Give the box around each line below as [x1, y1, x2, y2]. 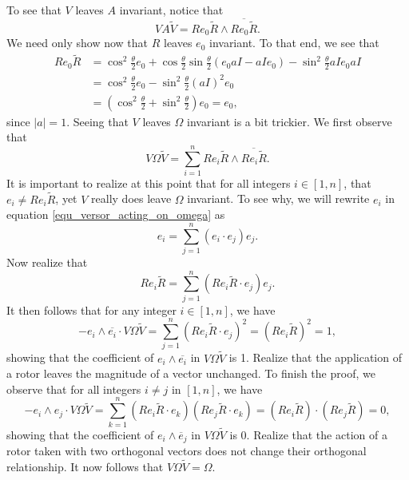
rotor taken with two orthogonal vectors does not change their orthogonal [6, 442, 367, 459]
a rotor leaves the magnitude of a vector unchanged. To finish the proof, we [6, 365, 375, 382]
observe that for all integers [6, 380, 141, 397]
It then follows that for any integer [6, 301, 177, 318]
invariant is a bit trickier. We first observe [187, 113, 392, 129]
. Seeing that [66, 113, 129, 129]
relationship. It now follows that [6, 458, 164, 475]
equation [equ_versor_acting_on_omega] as [6, 206, 225, 223]
